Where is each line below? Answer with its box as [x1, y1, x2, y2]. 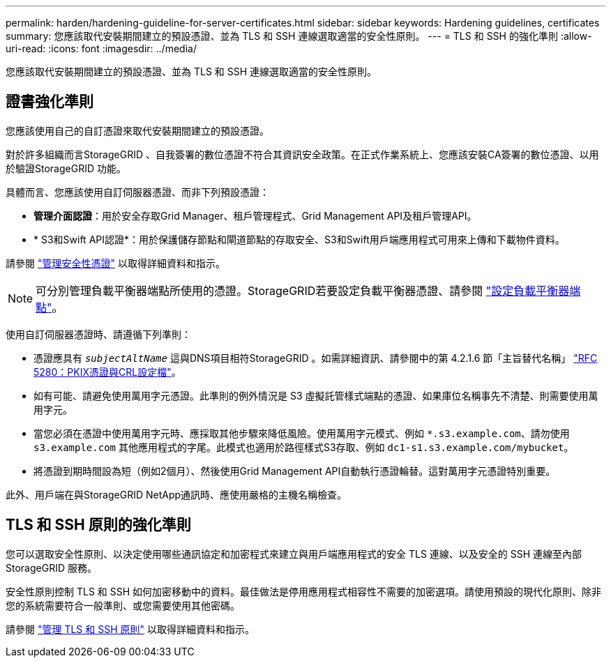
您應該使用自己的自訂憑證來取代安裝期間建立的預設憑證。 [6, 124, 269, 137]
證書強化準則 [6, 93, 93, 111]
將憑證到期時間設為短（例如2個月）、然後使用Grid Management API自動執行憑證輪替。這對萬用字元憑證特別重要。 [33, 464, 556, 477]
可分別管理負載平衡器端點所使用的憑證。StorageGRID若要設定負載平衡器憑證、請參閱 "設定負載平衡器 [36, 283, 570, 298]
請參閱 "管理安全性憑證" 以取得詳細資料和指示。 [6, 257, 225, 269]
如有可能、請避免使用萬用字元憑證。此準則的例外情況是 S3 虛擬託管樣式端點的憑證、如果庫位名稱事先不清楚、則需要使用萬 [33, 389, 598, 402]
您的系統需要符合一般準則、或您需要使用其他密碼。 [6, 599, 240, 611]
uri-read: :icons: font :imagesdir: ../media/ [6, 43, 197, 54]
